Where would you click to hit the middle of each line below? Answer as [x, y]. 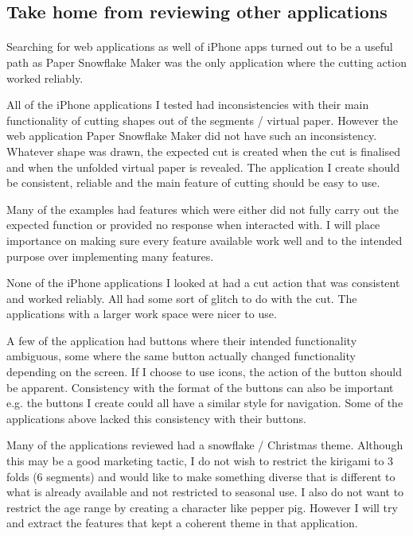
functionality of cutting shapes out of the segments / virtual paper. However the [202, 120]
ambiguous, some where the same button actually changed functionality [181, 356]
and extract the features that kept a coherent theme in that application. [182, 523]
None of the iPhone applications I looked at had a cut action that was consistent [203, 283]
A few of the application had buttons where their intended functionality [182, 340]
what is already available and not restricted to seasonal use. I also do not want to [205, 492]
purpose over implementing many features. [110, 256]
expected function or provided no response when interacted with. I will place [193, 225]
